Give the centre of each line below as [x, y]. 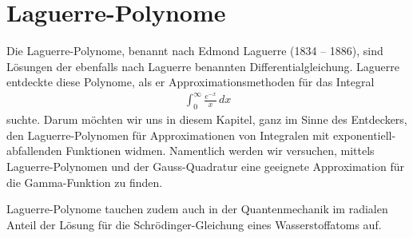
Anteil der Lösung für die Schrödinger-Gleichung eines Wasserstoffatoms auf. [194, 224]
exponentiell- [364, 135]
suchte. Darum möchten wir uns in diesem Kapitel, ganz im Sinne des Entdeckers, [207, 119]
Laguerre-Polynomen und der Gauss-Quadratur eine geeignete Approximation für [205, 167]
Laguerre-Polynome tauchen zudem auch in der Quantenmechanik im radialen [197, 209]
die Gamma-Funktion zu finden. [85, 182]
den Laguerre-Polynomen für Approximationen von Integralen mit [168, 135]
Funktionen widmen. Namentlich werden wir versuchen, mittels [220, 151]
